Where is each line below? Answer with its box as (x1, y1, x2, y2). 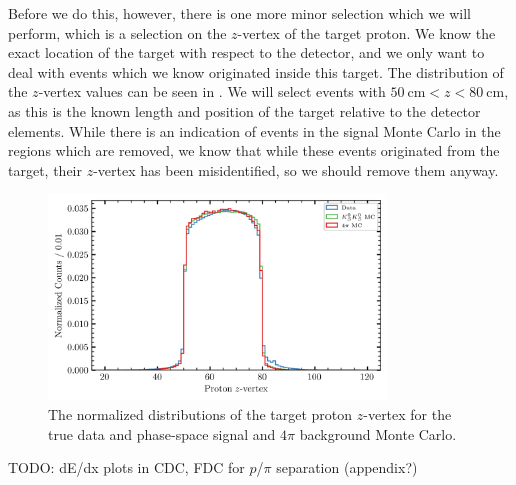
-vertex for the (363, 403, 452, 424)
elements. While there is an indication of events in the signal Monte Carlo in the (8, 120, 501, 141)
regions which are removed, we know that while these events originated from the (8, 140, 500, 161)
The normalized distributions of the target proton (48, 403, 353, 424)
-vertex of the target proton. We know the (237, 22, 496, 43)
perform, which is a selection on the (8, 22, 227, 43)
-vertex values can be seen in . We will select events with (38, 81, 386, 102)
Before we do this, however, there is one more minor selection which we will (8, 3, 471, 23)
